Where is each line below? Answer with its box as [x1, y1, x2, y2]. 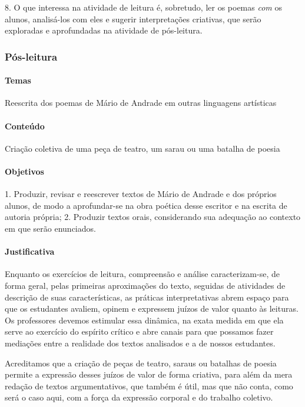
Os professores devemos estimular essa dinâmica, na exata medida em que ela [5, 313, 284, 326]
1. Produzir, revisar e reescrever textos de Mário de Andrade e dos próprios [5, 188, 277, 200]
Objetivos [5, 165, 44, 177]
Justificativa [5, 245, 55, 258]
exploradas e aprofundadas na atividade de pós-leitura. [5, 24, 203, 36]
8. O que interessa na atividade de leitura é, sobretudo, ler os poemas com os [5, 1, 282, 13]
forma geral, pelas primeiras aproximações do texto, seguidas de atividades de [5, 279, 286, 291]
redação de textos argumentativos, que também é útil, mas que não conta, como [5, 379, 293, 392]
